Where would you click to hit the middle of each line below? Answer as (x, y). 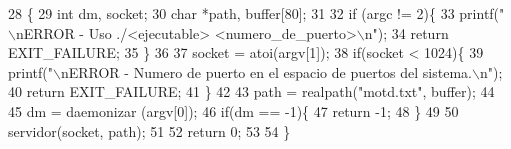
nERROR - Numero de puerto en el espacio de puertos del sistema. (266, 71)
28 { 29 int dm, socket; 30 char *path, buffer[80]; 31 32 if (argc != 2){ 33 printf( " (256, 13)
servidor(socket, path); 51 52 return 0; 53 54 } (149, 130)
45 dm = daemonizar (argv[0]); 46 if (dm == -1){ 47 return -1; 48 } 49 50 (233, 110)
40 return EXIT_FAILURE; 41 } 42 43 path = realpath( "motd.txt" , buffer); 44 (251, 91)
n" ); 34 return (406, 32)
